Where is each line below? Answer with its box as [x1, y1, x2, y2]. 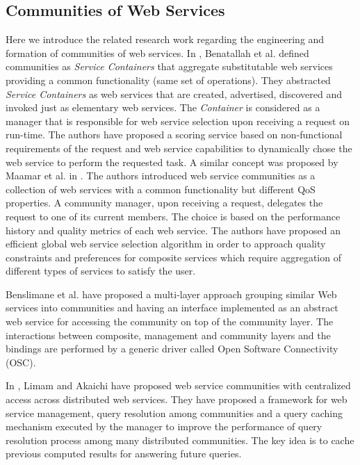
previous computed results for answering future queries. [6, 446, 242, 461]
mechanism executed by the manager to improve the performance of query [6, 419, 322, 434]
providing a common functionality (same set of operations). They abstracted [6, 72, 331, 87]
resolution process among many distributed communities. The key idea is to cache [6, 432, 354, 447]
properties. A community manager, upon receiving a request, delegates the [6, 195, 323, 210]
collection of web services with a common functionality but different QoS [6, 181, 316, 196]
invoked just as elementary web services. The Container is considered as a [6, 100, 320, 115]
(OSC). [6, 354, 36, 369]
